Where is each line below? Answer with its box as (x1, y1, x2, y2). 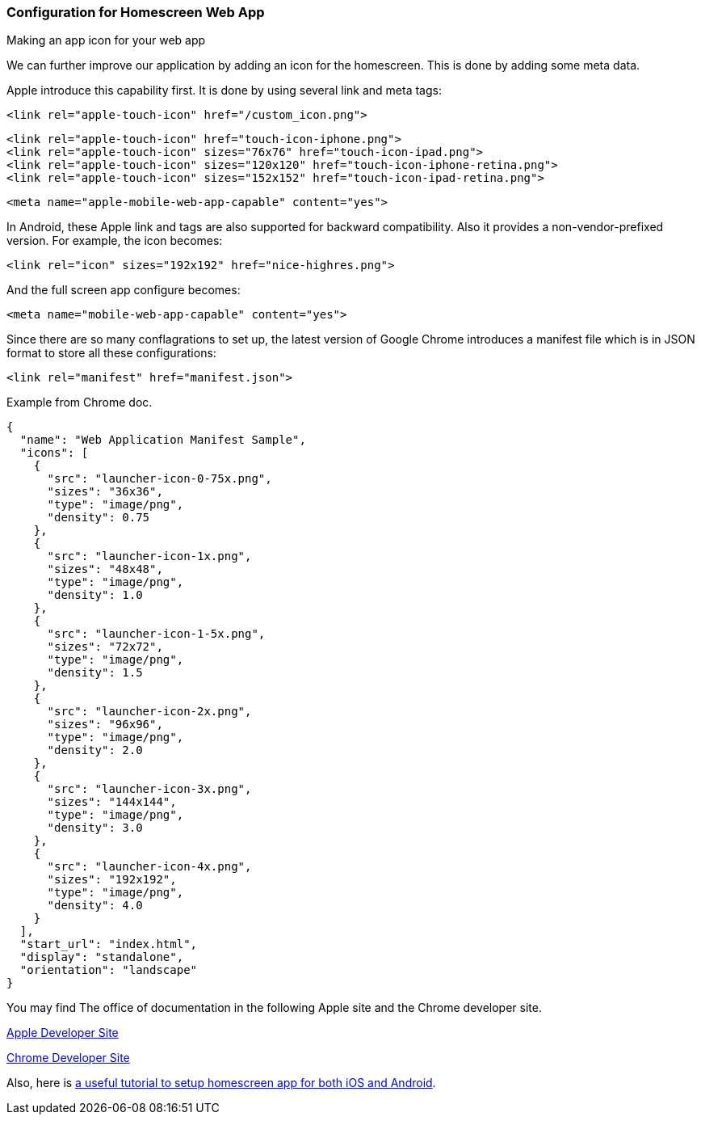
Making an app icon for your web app (6, 33, 206, 48)
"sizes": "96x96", (47, 718, 163, 731)
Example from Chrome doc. (6, 395, 153, 410)
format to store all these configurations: (6, 346, 216, 360)
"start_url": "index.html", (19, 938, 198, 951)
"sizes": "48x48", (47, 563, 163, 576)
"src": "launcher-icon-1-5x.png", (47, 627, 266, 641)
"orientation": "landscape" (19, 963, 198, 977)
